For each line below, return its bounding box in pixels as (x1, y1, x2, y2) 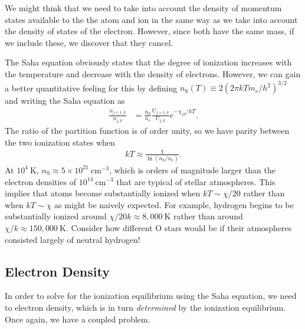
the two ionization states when (5, 136, 115, 148)
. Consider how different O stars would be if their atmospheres (65, 221, 292, 233)
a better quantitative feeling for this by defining (5, 81, 178, 94)
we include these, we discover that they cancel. (5, 36, 173, 48)
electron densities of (5, 175, 77, 187)
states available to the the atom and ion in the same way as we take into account (5, 13, 298, 25)
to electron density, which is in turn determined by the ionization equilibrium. (5, 301, 286, 313)
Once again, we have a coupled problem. (5, 312, 150, 325)
